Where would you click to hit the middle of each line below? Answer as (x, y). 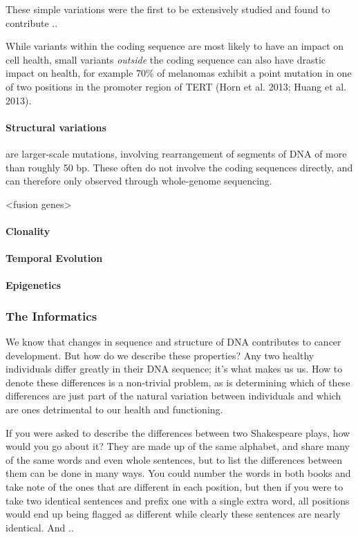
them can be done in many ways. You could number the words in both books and (178, 473)
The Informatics (51, 315)
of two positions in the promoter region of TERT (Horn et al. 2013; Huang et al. (176, 86)
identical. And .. (40, 527)
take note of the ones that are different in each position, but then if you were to (175, 487)
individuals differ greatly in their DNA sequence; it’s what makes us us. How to (174, 369)
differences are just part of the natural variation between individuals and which (173, 396)
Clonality (28, 230)
